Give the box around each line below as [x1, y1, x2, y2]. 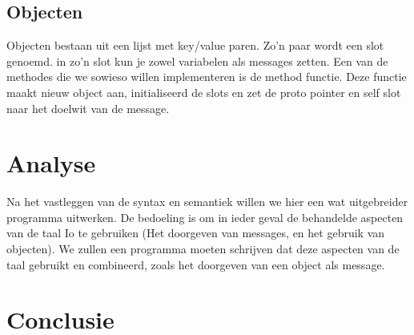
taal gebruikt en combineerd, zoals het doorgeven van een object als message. [6, 256, 385, 272]
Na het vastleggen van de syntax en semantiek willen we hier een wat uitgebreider [6, 193, 408, 210]
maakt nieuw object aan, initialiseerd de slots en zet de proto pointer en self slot [6, 83, 401, 100]
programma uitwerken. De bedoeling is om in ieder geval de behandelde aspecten [6, 208, 404, 225]
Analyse [6, 147, 96, 180]
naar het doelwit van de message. [6, 99, 170, 116]
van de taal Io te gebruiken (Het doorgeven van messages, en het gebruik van [6, 224, 385, 241]
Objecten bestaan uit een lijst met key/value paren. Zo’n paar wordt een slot [6, 37, 384, 54]
